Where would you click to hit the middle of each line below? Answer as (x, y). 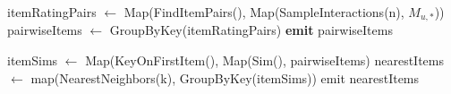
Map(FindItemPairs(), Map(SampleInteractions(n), (264, 12)
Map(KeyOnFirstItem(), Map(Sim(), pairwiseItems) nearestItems (264, 60)
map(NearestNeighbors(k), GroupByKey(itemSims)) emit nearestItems (225, 77)
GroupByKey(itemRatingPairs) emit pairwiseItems (251, 30)
